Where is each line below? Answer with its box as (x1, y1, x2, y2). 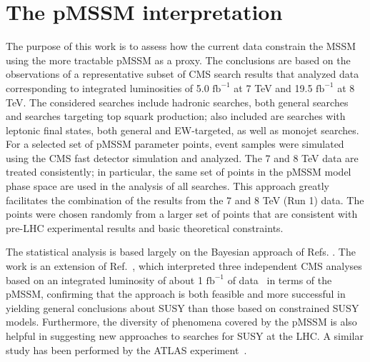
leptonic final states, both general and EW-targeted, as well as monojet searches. (6, 122, 359, 137)
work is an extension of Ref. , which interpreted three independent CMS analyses (6, 258, 362, 273)
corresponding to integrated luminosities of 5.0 (6, 80, 209, 95)
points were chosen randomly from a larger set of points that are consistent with (6, 206, 358, 221)
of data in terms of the (227, 272, 332, 287)
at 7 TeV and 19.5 (234, 80, 313, 95)
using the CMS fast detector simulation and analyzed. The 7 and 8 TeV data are (6, 150, 359, 165)
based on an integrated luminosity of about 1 (6, 272, 203, 287)
